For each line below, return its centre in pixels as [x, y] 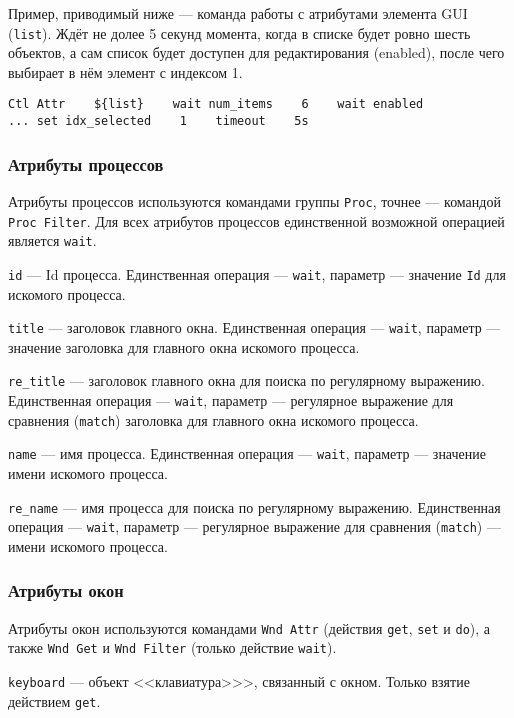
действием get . [54, 700]
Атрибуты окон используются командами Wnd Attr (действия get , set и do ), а [249, 627]
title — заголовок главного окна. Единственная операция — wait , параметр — [254, 327]
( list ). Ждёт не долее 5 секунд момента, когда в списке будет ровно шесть [239, 32]
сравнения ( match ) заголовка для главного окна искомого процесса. [213, 419]
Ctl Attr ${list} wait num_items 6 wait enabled [216, 104]
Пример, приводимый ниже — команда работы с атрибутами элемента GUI [238, 13]
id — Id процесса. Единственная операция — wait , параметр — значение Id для [257, 273]
